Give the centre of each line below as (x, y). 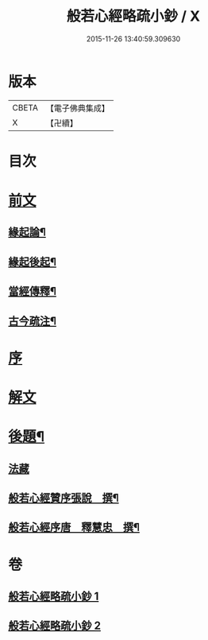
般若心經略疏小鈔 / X (133, 16)
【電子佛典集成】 (77, 108)
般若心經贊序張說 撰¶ (64, 498)
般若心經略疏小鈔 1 (54, 596)
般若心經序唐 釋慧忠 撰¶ (74, 528)
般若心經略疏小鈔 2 (55, 626)
